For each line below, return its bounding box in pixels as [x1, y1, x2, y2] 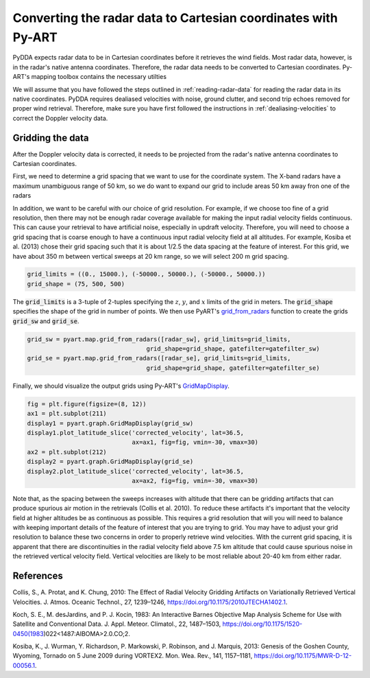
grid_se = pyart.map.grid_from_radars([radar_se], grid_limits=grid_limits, [27, 354, 291, 362]
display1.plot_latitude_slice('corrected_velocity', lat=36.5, [27, 429, 245, 436]
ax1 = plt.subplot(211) [27, 410, 108, 418]
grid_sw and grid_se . [12, 316, 79, 325]
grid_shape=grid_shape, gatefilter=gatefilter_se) [146, 364, 320, 372]
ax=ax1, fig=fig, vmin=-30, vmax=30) [132, 439, 259, 446]
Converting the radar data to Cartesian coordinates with [12, 10, 338, 25]
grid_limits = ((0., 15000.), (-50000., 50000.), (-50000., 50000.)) [27, 270, 266, 278]
